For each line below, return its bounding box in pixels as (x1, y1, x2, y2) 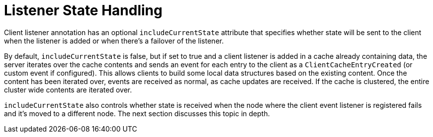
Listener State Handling (4, 2, 163, 19)
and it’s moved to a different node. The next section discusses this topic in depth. (4, 109, 270, 118)
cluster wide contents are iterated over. (4, 85, 132, 94)
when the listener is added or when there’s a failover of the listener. (4, 36, 224, 45)
